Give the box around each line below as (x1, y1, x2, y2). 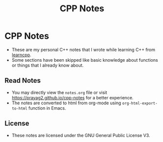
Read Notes (4, 76, 41, 85)
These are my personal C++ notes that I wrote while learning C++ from (11, 47, 156, 52)
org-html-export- (122, 101, 158, 106)
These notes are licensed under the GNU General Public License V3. (11, 132, 150, 138)
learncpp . (11, 52, 31, 58)
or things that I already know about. (11, 62, 84, 68)
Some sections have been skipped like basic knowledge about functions (11, 57, 158, 63)
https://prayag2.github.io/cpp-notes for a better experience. (11, 95, 134, 100)
